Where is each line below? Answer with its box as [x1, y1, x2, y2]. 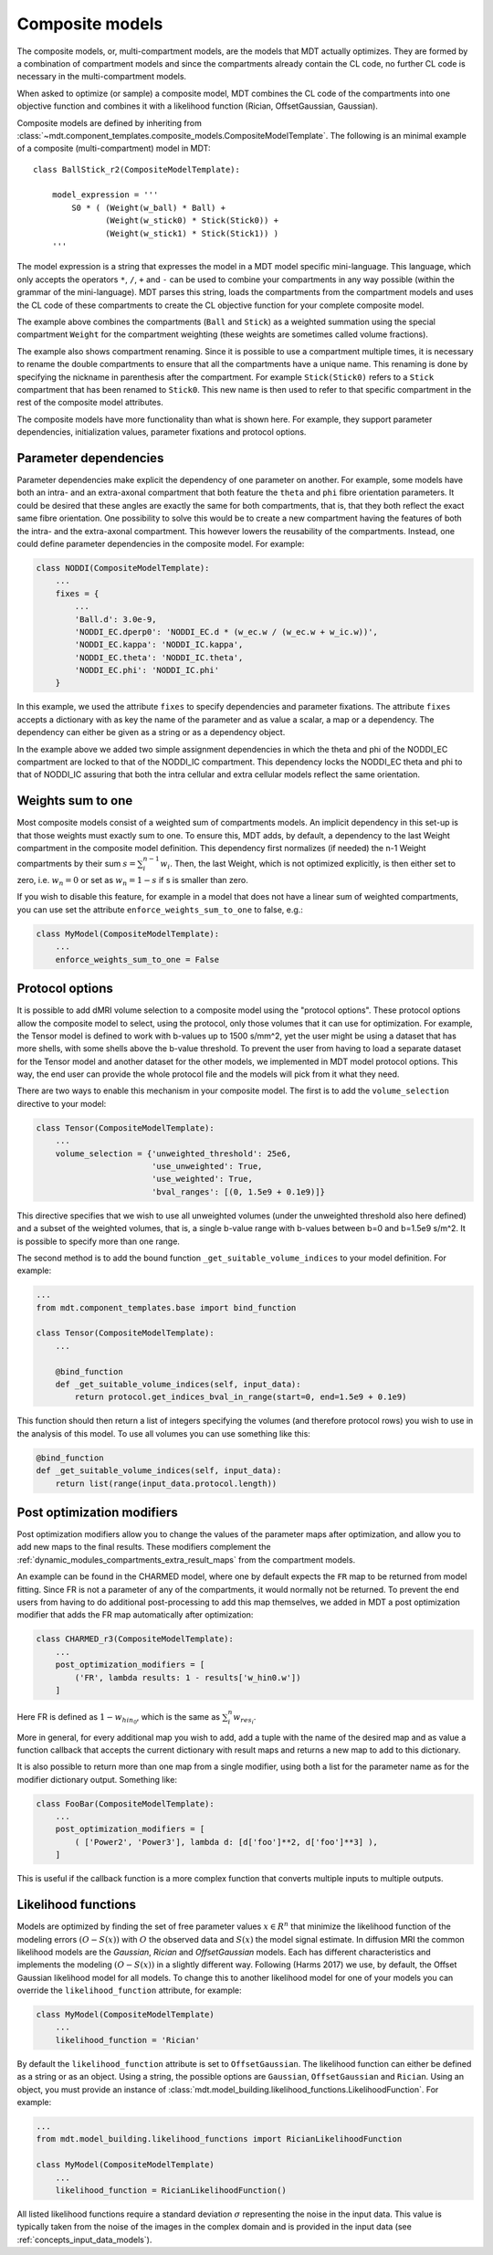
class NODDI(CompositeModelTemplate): [36, 563, 210, 573]
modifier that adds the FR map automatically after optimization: [16, 1609, 254, 1620]
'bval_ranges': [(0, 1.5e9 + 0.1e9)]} [151, 1186, 326, 1196]
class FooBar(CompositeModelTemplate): [36, 1798, 215, 1808]
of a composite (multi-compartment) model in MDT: [16, 142, 211, 154]
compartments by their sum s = [16, 859, 136, 869]
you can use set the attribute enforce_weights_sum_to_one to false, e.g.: [16, 904, 303, 915]
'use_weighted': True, [151, 1174, 253, 1185]
